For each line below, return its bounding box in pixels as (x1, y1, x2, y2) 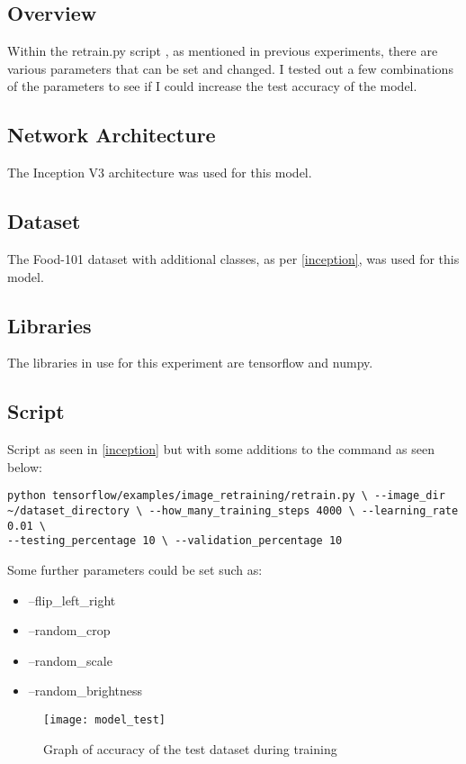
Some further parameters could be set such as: (7, 559, 263, 578)
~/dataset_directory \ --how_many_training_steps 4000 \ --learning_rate (7, 505, 459, 518)
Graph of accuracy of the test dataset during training (43, 739, 337, 758)
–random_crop (28, 621, 111, 640)
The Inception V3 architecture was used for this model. (7, 163, 312, 182)
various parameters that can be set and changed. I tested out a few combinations (7, 59, 453, 77)
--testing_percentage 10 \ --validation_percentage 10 (7, 534, 343, 548)
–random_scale (28, 650, 112, 669)
